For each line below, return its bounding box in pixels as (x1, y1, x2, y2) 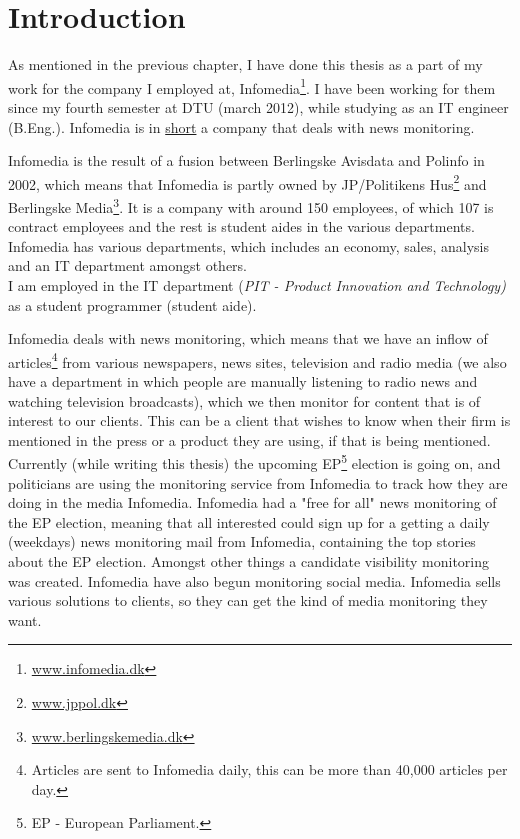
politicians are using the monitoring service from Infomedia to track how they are (8, 472, 508, 493)
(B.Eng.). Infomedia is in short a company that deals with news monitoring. (8, 116, 475, 137)
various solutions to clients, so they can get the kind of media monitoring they (8, 590, 488, 611)
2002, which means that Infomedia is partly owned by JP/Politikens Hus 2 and (8, 170, 487, 194)
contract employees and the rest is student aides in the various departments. (8, 216, 475, 237)
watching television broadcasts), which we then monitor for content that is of (8, 390, 481, 411)
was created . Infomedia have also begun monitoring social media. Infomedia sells (8, 570, 501, 591)
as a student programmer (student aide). (8, 294, 257, 315)
